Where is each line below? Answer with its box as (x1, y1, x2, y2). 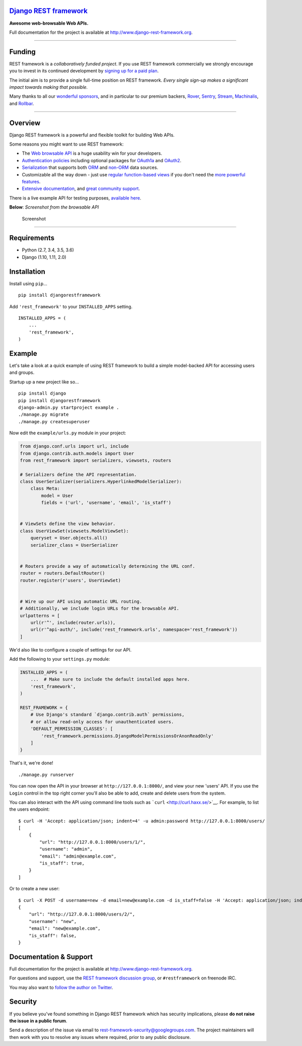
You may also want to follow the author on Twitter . (9, 984, 113, 990)
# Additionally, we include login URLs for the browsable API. (20, 606, 180, 612)
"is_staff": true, (39, 861, 85, 866)
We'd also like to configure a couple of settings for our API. (9, 646, 132, 652)
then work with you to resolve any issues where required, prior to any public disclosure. (9, 1034, 191, 1040)
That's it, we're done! (9, 760, 54, 766)
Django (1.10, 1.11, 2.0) (22, 254, 66, 260)
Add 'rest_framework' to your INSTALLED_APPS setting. (9, 303, 133, 309)
